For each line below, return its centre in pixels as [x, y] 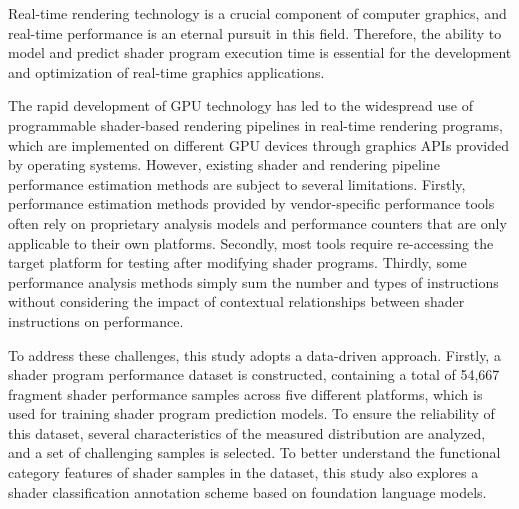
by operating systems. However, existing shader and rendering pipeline [224, 164]
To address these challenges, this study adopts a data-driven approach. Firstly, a [254, 354]
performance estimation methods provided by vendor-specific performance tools [251, 203]
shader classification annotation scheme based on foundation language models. [247, 491]
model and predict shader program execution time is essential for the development [260, 52]
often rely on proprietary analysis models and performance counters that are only [257, 222]
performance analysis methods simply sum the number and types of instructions [253, 281]
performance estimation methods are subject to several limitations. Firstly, [237, 183]
